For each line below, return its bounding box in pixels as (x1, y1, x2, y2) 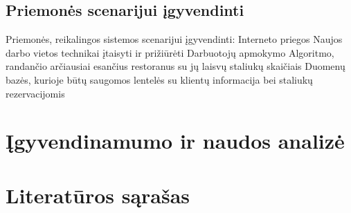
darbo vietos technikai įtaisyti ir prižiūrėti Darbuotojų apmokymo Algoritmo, (6, 45, 334, 59)
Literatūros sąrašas (6, 180, 190, 209)
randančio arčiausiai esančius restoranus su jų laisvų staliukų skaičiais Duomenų (6, 59, 345, 73)
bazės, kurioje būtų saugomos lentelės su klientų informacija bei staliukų (6, 72, 313, 86)
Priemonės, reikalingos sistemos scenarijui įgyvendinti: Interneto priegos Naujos (6, 32, 343, 46)
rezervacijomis (6, 86, 65, 100)
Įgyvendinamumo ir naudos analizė (6, 127, 345, 155)
